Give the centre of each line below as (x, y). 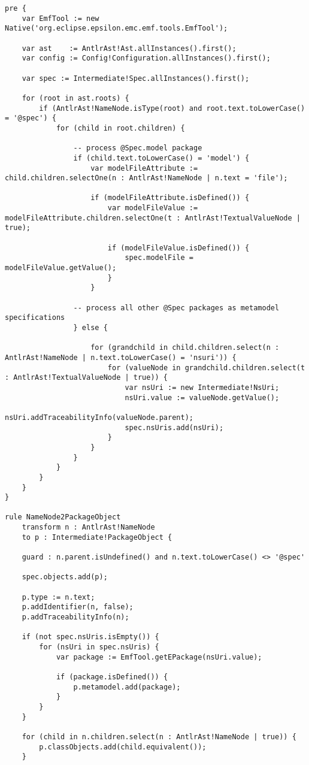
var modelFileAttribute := (144, 168)
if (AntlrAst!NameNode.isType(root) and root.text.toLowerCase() (172, 108)
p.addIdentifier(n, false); (78, 607)
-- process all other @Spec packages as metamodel (176, 308)
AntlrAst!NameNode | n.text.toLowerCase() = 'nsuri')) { (121, 357)
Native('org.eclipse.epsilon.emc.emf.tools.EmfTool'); (116, 28)
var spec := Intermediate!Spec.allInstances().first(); (136, 78)
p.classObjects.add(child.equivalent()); (123, 747)
